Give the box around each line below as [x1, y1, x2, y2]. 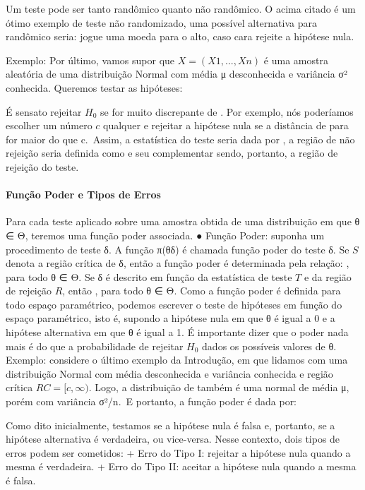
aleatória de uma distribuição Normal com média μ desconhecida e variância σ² [6, 66, 347, 81]
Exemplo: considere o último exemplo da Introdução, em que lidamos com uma [6, 352, 348, 367]
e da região [304, 269, 352, 284]
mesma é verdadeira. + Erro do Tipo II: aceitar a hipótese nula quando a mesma [6, 459, 357, 474]
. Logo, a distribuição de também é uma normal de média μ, [88, 380, 349, 395]
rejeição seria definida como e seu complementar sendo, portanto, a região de [6, 145, 338, 160]
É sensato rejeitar [6, 104, 82, 119]
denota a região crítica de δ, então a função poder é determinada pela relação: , [6, 256, 349, 270]
